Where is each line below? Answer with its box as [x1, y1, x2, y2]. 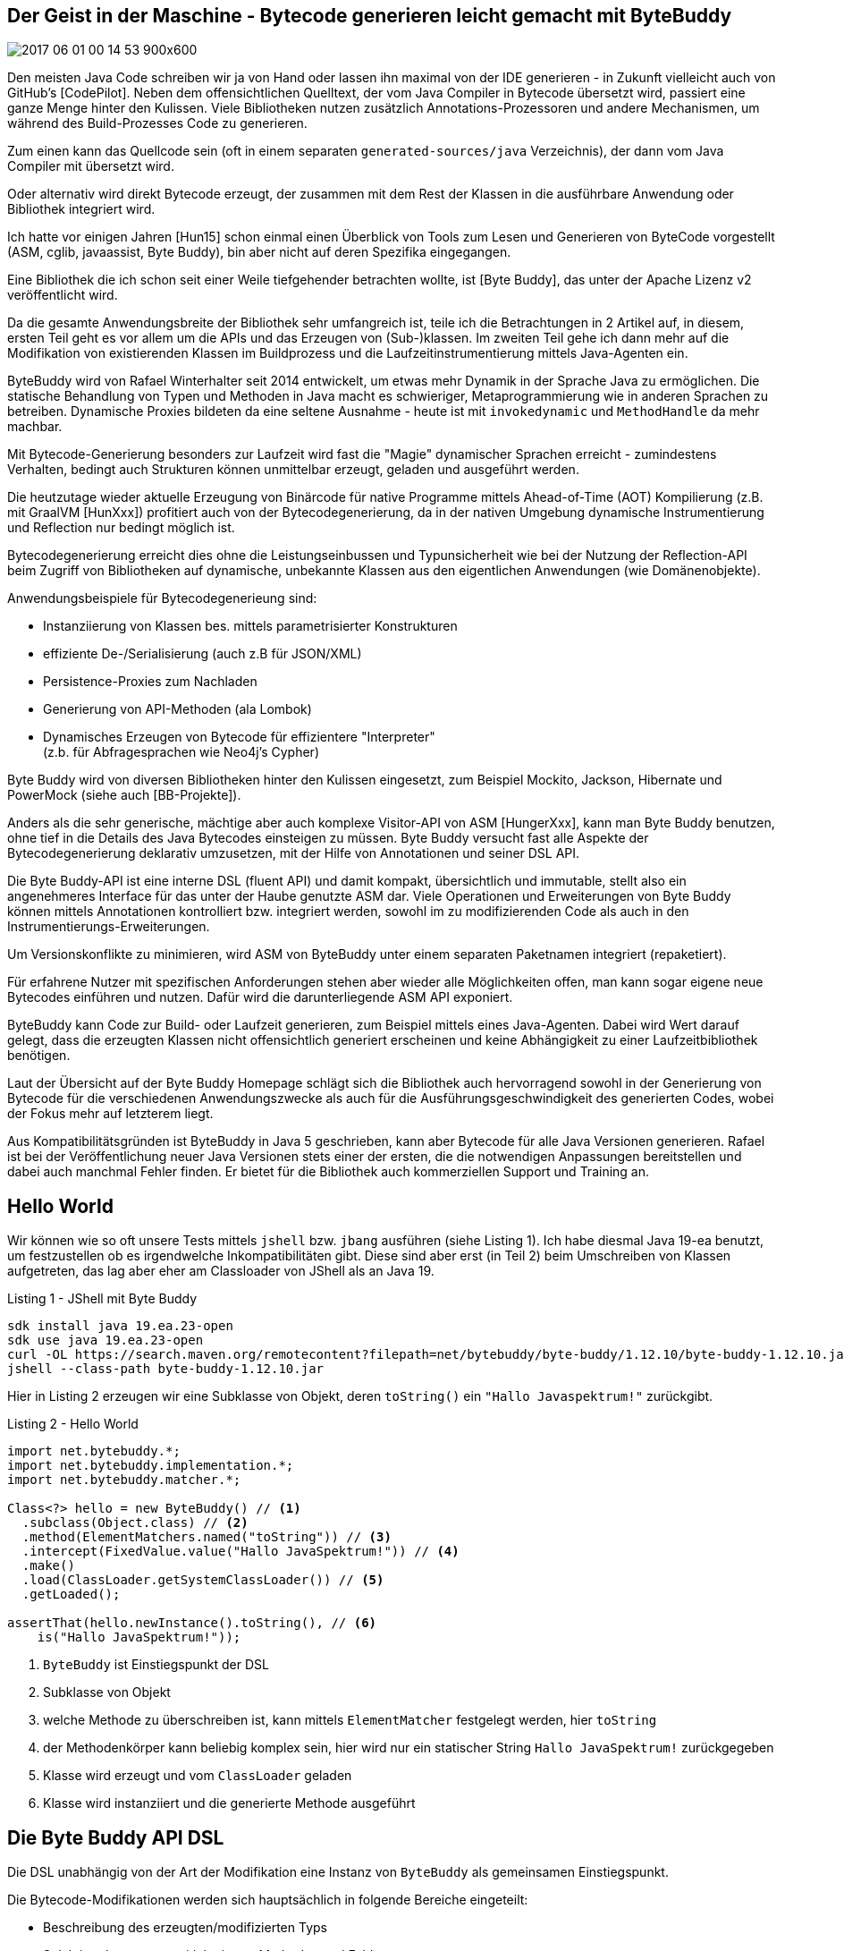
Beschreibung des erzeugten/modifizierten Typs [43, 1920, 327, 1936]
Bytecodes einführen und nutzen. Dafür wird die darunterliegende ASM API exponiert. [7, 989, 513, 1005]
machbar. [7, 419, 63, 435]
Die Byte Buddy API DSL [7, 1826, 224, 1849]
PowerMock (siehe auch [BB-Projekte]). [7, 787, 241, 803]
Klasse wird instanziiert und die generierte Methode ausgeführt [43, 1795, 416, 1811]
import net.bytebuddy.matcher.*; [7, 1472, 241, 1488]
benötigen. [7, 1048, 71, 1064]
